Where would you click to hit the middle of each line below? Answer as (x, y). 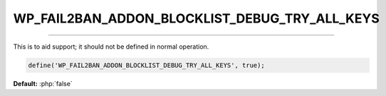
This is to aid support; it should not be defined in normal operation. (111, 47)
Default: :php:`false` (43, 83)
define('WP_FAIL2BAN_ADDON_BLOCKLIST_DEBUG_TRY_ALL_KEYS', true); (146, 65)
